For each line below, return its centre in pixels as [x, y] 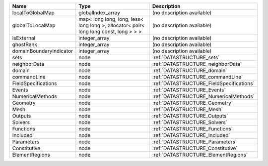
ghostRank [25, 44]
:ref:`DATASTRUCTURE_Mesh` [188, 109]
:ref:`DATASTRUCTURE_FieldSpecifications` [203, 83]
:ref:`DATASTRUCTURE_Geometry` [193, 103]
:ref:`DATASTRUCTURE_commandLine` [198, 77]
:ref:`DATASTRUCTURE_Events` [189, 90]
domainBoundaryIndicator [42, 51]
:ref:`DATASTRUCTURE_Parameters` [195, 142]
